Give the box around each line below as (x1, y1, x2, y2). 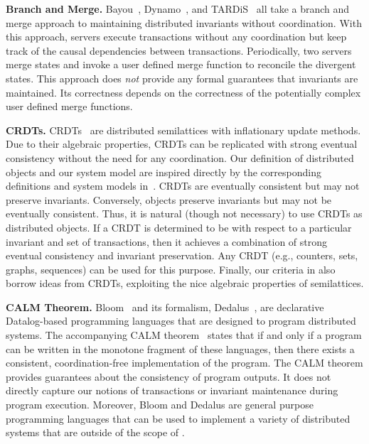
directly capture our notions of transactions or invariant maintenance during (6, 383, 338, 398)
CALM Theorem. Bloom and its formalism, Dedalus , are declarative (6, 299, 324, 314)
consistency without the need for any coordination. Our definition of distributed (6, 150, 354, 165)
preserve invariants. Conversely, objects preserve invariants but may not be (6, 192, 332, 207)
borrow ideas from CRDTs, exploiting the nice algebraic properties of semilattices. (6, 276, 364, 291)
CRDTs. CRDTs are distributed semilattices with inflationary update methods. (6, 122, 361, 137)
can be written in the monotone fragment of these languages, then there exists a (6, 341, 355, 356)
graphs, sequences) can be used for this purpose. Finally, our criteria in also (6, 261, 336, 276)
